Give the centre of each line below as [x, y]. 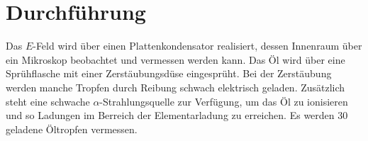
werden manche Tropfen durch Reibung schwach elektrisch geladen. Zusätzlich [175, 87]
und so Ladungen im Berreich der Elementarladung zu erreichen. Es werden [170, 115]
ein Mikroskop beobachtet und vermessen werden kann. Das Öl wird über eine [175, 59]
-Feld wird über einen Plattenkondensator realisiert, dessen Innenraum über [197, 46]
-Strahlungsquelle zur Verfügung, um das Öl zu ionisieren [224, 101]
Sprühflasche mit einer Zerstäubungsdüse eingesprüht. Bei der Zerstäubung [169, 73]
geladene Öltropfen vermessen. [72, 129]
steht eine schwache [48, 101]
